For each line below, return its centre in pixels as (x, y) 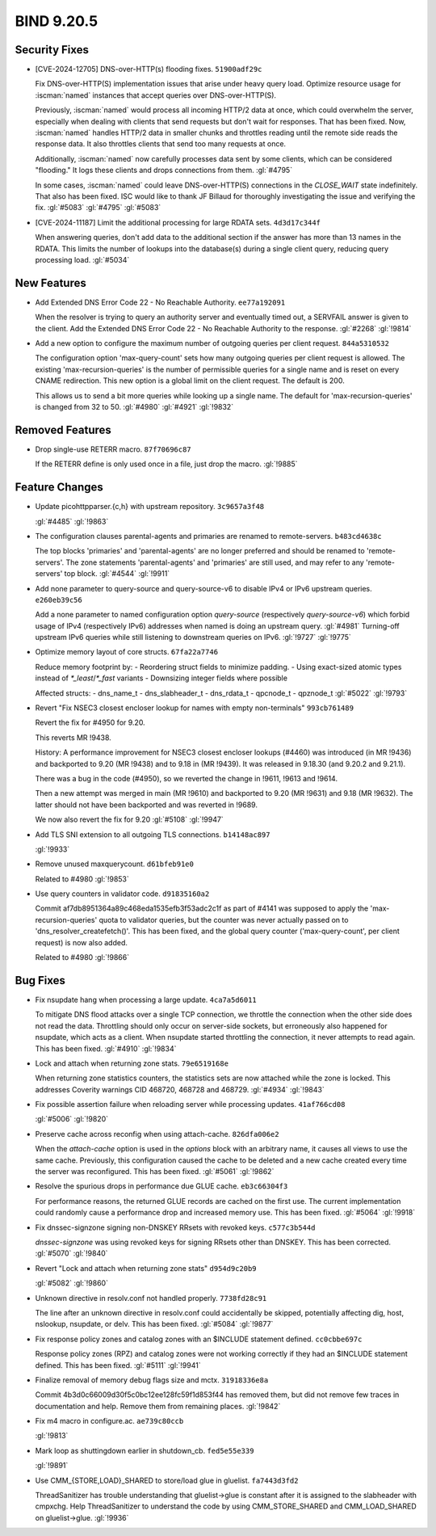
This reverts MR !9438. (73, 737)
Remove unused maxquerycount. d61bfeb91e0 (114, 864)
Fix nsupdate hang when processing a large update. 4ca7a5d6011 (146, 999)
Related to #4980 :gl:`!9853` (82, 879)
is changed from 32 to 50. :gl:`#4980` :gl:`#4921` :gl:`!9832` (134, 406)
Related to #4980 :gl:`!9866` (82, 957)
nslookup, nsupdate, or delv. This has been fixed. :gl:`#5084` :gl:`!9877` (154, 1324)
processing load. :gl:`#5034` (82, 259)
